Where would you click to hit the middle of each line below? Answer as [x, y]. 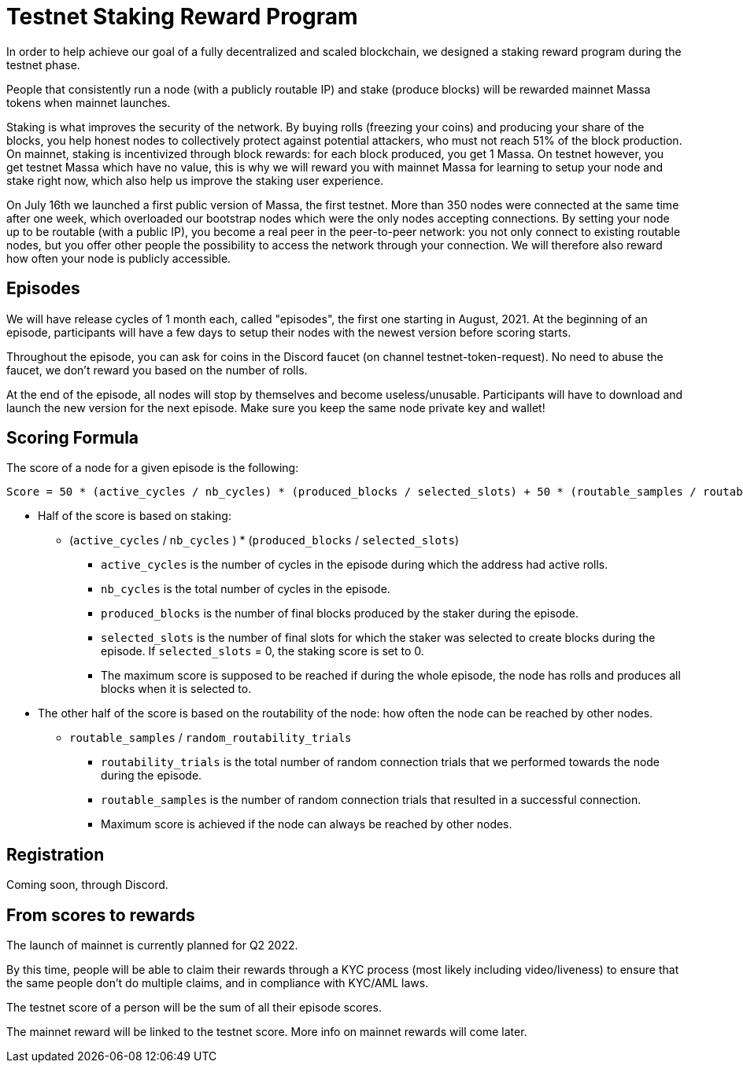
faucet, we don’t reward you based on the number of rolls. [157, 370]
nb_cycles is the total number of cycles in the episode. [246, 589]
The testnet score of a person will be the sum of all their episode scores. [194, 1008]
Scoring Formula [73, 438]
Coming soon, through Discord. [87, 885]
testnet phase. [43, 65]
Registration [55, 854]
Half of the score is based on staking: [135, 516]
